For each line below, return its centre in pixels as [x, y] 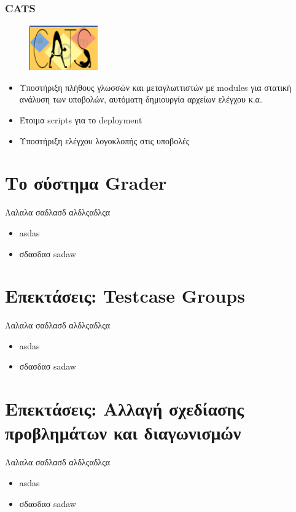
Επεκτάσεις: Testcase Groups [125, 296]
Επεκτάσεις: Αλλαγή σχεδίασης [124, 409]
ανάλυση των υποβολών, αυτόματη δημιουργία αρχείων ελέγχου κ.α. [141, 99]
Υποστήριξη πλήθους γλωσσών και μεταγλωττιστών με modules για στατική [155, 87]
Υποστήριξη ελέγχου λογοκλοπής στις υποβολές [104, 140]
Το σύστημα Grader [86, 183]
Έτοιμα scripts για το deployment [81, 120]
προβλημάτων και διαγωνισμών [123, 432]
